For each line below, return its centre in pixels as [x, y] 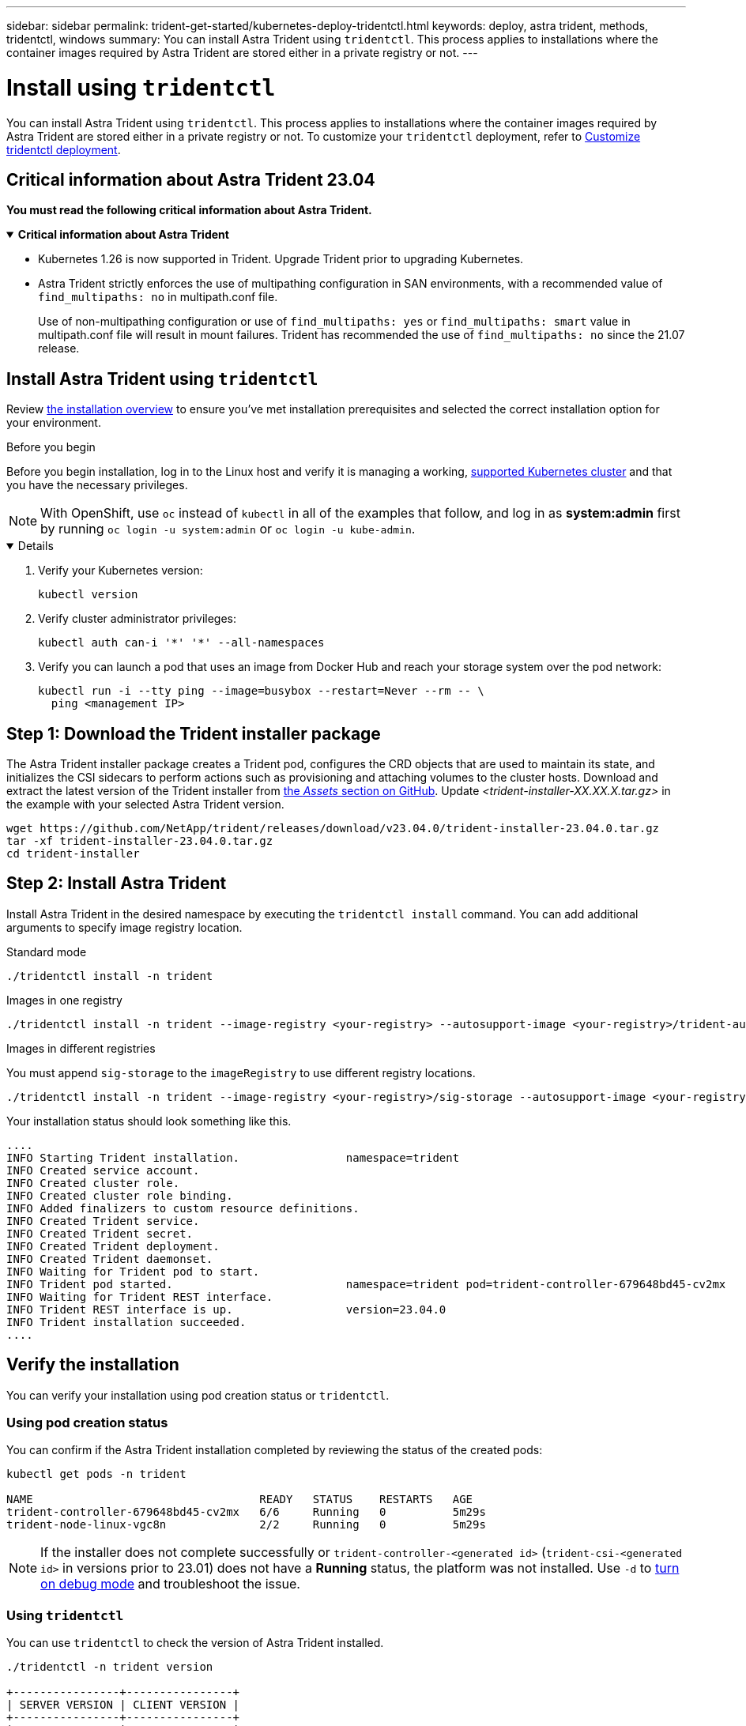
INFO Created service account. [103, 1170]
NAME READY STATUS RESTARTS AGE [240, 1500]
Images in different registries [81, 1048]
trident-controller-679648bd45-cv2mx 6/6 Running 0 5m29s [246, 1512]
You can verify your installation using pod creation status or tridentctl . [198, 1395]
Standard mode [47, 952]
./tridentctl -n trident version [110, 1667]
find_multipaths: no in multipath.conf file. [158, 297]
